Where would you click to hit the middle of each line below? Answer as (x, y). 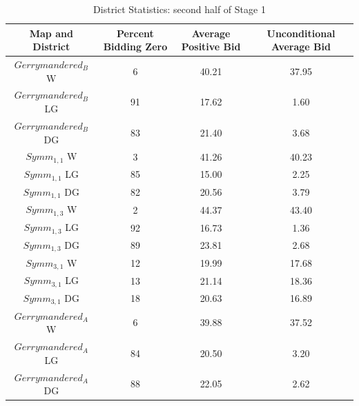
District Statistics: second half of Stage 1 (179, 9)
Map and (51, 33)
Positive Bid (211, 47)
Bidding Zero (135, 47)
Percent (135, 33)
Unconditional (301, 33)
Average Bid (301, 47)
